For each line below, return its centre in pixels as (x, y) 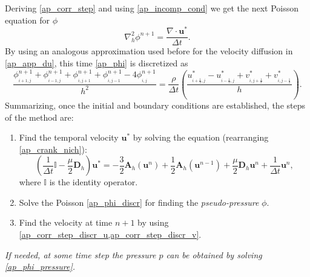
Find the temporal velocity (69, 137)
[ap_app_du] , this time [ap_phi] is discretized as (97, 62)
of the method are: (39, 117)
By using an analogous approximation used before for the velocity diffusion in (149, 51)
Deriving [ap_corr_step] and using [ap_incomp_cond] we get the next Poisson (152, 8)
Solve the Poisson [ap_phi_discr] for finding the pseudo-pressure (139, 202)
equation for (27, 20)
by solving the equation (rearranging (201, 137)
